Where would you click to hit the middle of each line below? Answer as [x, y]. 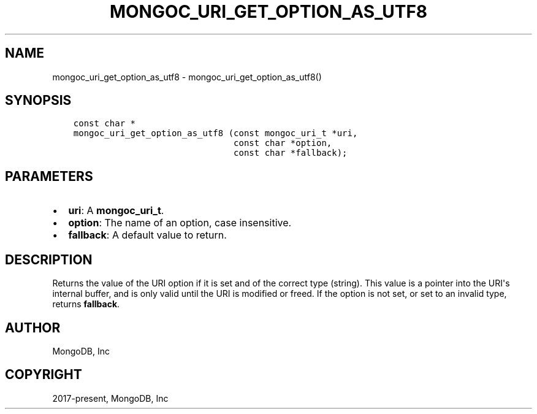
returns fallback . [86, 304]
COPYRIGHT [44, 375]
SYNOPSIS [38, 101]
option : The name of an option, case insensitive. [180, 223]
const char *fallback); [291, 153]
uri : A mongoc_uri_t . [116, 211]
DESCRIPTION [49, 259]
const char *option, [283, 143]
